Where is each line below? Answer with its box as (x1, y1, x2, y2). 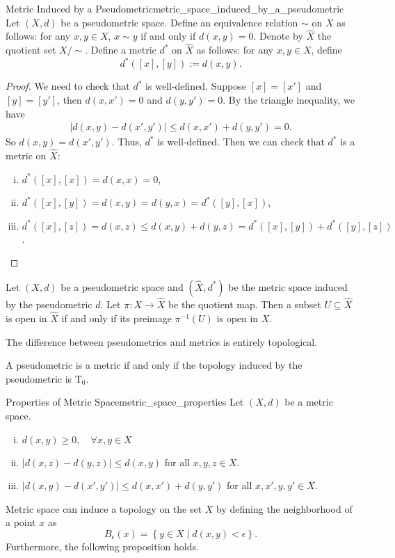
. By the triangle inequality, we (223, 92, 355, 106)
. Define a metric (85, 42, 156, 57)
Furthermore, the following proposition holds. (6, 539, 199, 553)
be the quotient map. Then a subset (168, 297, 321, 312)
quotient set (6, 42, 56, 57)
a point (6, 515, 36, 529)
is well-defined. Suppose (145, 79, 246, 93)
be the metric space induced (228, 279, 348, 294)
